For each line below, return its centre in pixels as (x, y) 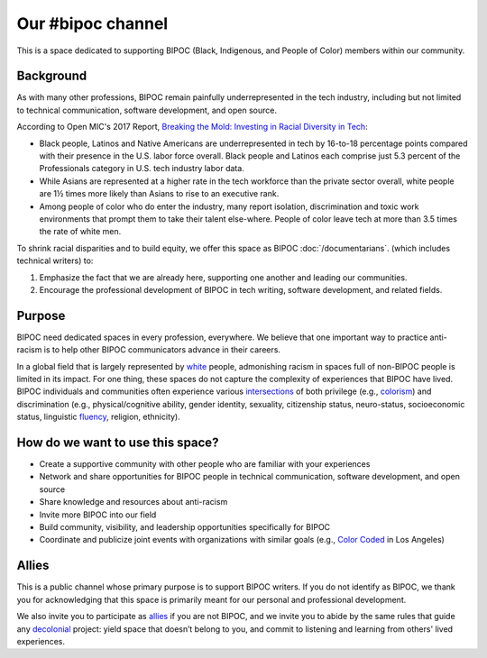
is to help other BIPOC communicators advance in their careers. (162, 350)
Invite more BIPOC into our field (98, 515)
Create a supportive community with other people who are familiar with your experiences (205, 464)
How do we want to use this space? (118, 442)
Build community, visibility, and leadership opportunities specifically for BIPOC (185, 527)
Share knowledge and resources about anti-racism (133, 502)
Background (52, 76)
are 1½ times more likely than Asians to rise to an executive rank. (159, 194)
